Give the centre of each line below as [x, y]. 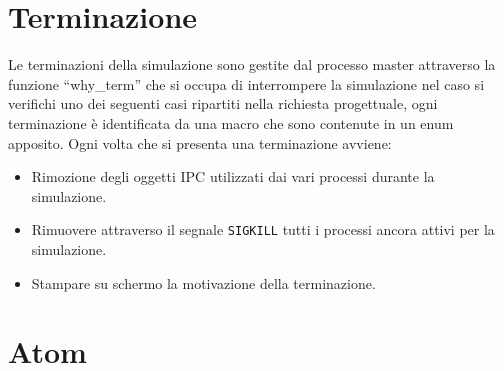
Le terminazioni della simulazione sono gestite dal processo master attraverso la [252, 64]
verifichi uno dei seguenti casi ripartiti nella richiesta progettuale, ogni [223, 103]
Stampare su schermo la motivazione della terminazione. [203, 282]
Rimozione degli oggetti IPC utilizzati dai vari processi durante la [233, 176]
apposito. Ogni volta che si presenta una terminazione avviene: [200, 142]
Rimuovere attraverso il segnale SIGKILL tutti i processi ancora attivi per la [263, 229]
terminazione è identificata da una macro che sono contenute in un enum [231, 122]
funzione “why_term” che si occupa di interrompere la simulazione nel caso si [246, 83]
